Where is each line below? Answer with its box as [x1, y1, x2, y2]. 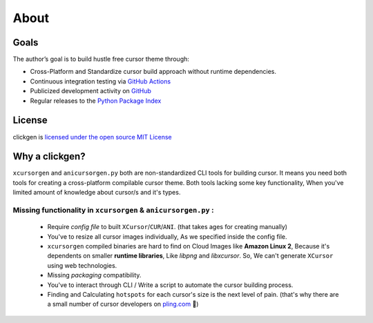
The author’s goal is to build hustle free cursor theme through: [12, 55, 190, 63]
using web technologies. [47, 261, 117, 269]
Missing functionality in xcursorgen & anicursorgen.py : [12, 205, 214, 215]
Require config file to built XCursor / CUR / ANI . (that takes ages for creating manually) [47, 223, 288, 231]
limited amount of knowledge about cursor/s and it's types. [12, 188, 181, 197]
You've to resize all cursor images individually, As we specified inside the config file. [47, 232, 287, 241]
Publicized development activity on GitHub [30, 87, 151, 95]
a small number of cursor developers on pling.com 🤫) [47, 300, 199, 309]
